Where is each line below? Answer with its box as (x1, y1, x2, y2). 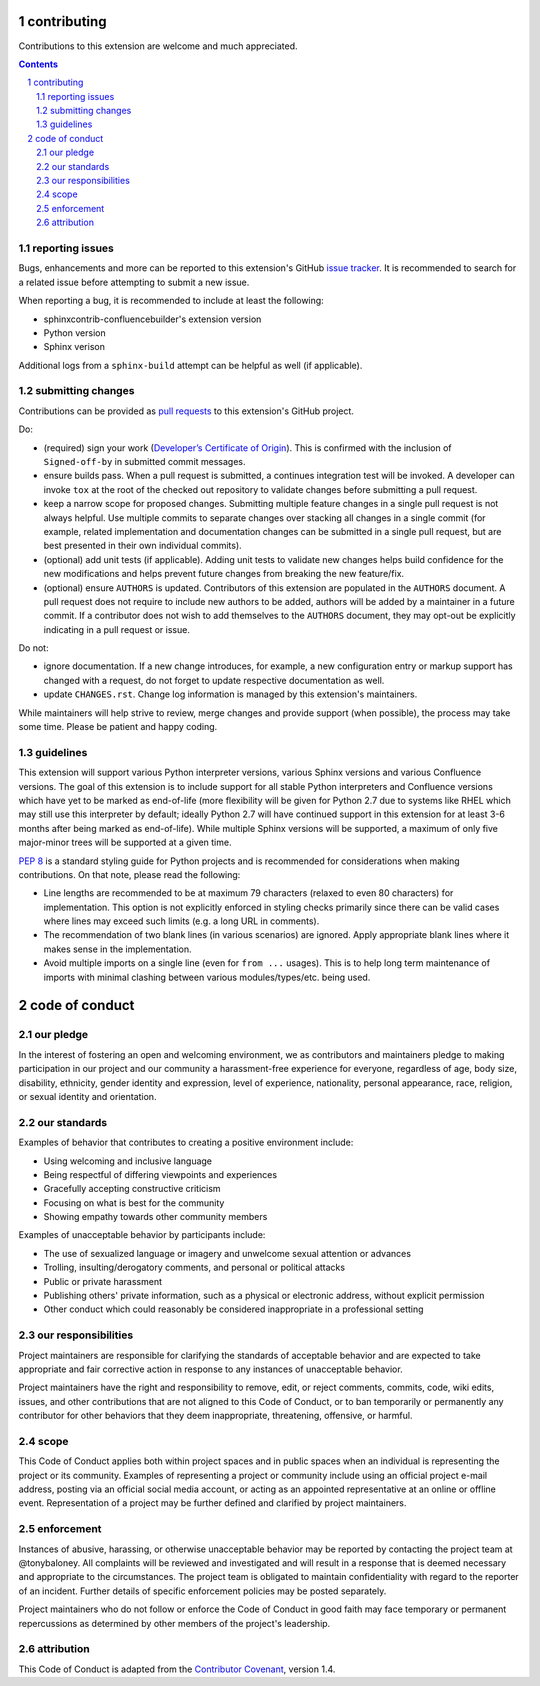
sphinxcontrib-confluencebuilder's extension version (43, 313, 262, 325)
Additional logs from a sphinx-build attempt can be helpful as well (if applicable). (18, 359, 363, 371)
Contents (18, 58, 59, 70)
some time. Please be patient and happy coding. (18, 721, 218, 733)
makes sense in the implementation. (43, 943, 192, 955)
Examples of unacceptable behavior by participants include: (18, 1229, 266, 1241)
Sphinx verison (43, 341, 105, 353)
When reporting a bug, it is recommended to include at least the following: (18, 295, 324, 307)
